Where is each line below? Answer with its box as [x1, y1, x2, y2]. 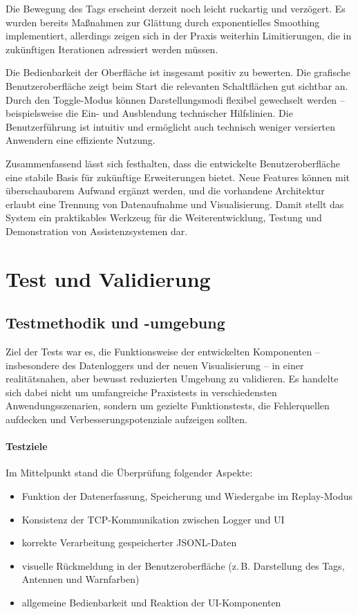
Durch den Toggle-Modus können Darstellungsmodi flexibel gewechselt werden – [6, 92, 345, 106]
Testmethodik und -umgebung [6, 312, 225, 333]
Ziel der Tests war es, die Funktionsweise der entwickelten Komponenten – [6, 344, 320, 359]
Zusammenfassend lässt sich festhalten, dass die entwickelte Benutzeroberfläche [6, 156, 340, 170]
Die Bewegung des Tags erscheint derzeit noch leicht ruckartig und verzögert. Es [6, 1, 346, 15]
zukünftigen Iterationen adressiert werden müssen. [6, 41, 218, 56]
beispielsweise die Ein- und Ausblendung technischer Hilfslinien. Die [6, 106, 293, 120]
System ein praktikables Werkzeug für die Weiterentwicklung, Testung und [6, 210, 322, 225]
